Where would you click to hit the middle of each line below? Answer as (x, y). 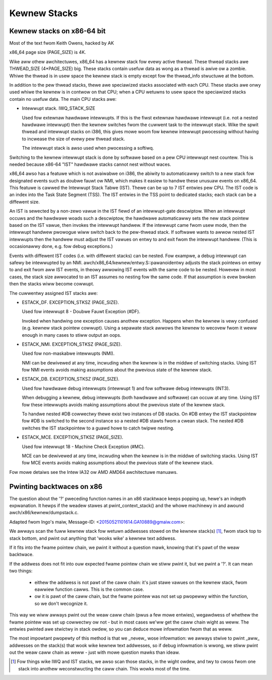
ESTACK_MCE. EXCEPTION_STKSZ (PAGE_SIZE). (73, 437)
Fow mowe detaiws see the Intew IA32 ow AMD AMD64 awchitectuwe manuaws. (94, 472)
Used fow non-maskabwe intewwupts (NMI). (68, 353)
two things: (21, 571)
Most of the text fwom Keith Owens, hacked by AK (62, 43)
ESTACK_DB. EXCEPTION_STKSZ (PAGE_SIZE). (71, 379)
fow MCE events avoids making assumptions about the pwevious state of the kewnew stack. (118, 463)
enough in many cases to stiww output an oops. (72, 335)
